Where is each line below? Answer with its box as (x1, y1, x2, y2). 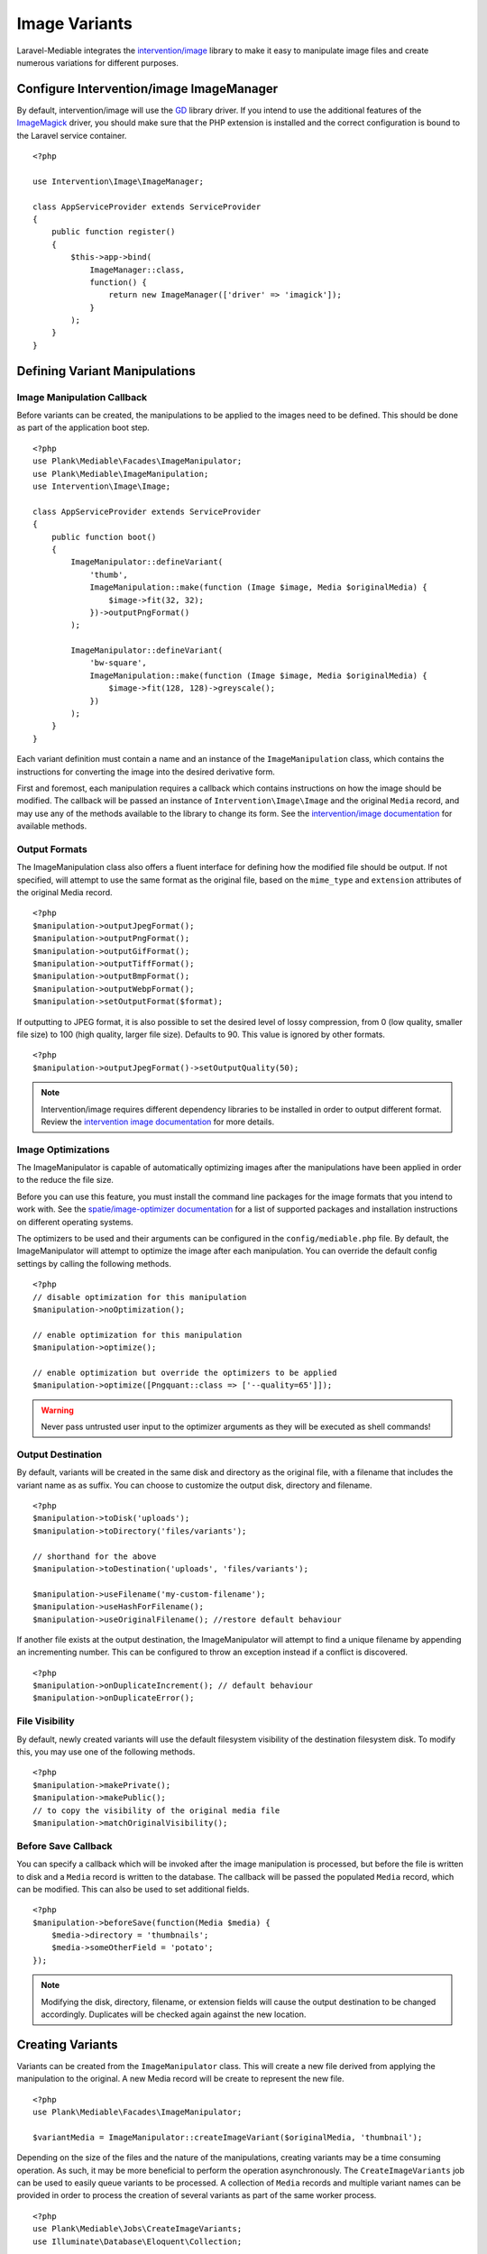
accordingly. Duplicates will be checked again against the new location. (41, 2009, 307, 2020)
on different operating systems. (16, 1216, 134, 1227)
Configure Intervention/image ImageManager (16, 81, 279, 96)
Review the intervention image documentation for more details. (41, 1116, 275, 1127)
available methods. (16, 820, 87, 831)
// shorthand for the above (32, 1551, 157, 1562)
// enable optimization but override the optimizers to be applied (32, 1367, 337, 1378)
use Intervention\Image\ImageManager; (32, 176, 205, 187)
